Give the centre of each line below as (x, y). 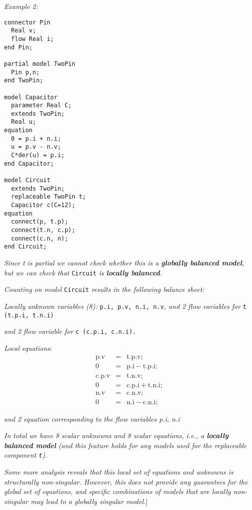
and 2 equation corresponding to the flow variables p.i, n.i (92, 418)
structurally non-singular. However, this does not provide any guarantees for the (126, 481)
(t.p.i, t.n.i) (29, 315)
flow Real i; (33, 39)
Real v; (24, 31)
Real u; (24, 122)
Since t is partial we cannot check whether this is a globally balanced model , (124, 262)
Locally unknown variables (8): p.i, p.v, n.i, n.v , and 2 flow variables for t (125, 306)
